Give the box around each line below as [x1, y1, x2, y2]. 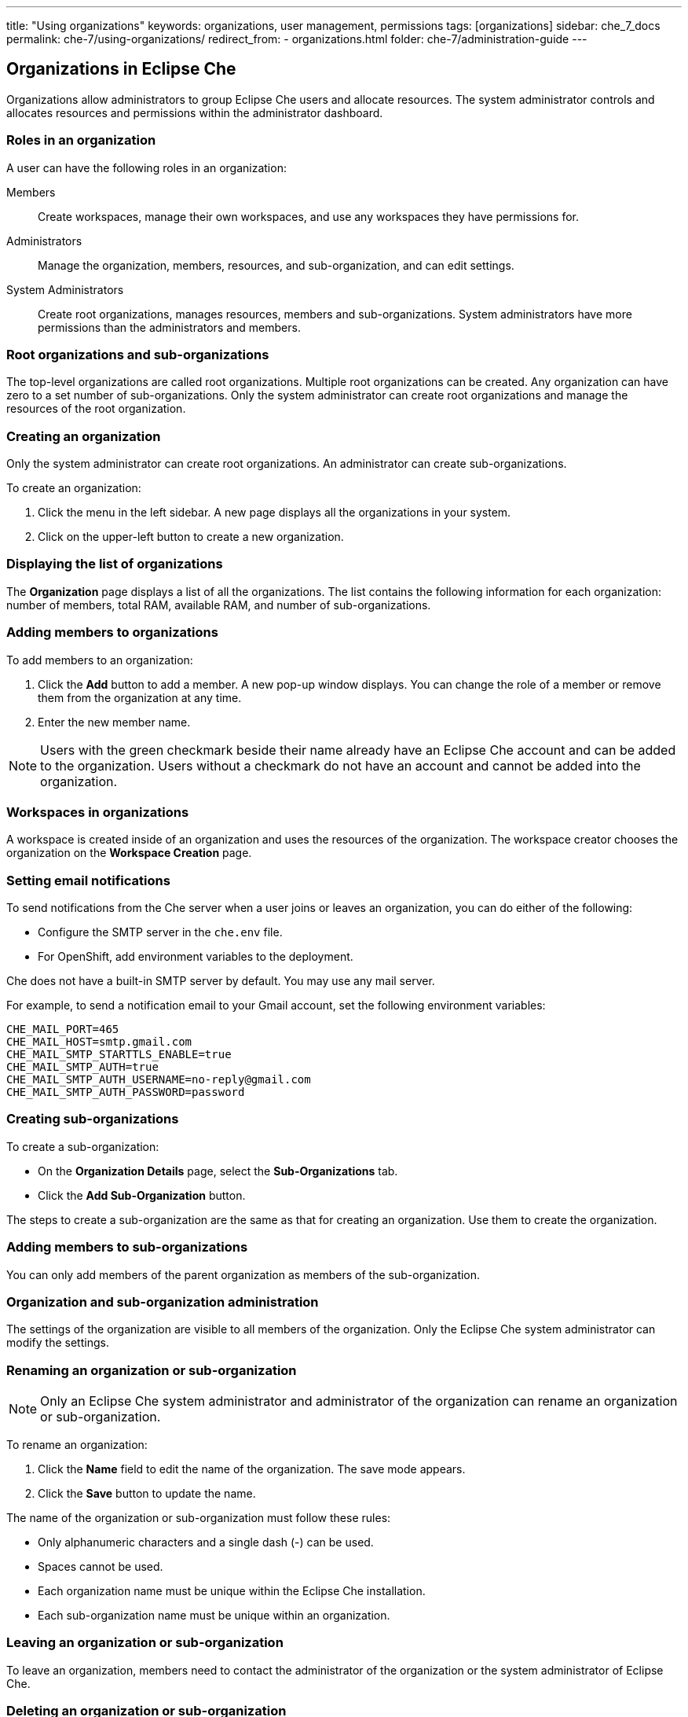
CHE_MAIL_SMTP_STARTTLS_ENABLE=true [6, 1048, 232, 1061]
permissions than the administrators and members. [38, 320, 301, 334]
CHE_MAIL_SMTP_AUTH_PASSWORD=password [6, 1086, 245, 1099]
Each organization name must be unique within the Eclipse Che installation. [38, 1584, 426, 1598]
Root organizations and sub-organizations [6, 346, 269, 362]
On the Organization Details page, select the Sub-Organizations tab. [38, 1164, 398, 1178]
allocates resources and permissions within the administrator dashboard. [6, 105, 383, 119]
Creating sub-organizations [6, 1111, 179, 1127]
